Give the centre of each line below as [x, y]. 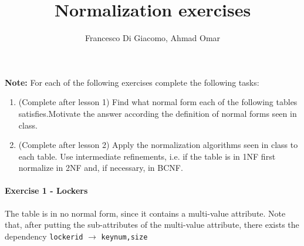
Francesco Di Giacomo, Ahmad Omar [153, 38]
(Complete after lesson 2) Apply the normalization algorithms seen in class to [158, 145]
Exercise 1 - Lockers [46, 191]
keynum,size [124, 237]
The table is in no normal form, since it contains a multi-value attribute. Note [145, 213]
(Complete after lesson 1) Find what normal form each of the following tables [158, 102]
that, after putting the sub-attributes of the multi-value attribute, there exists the [152, 225]
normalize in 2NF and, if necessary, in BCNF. [101, 168]
